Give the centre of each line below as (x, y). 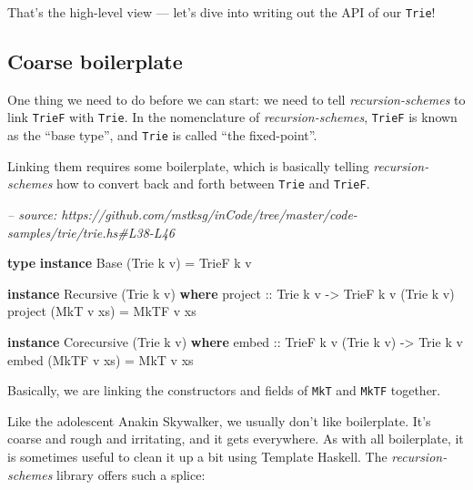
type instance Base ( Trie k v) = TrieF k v (130, 263)
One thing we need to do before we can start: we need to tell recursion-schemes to (236, 99)
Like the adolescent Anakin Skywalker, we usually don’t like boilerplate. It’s (219, 420)
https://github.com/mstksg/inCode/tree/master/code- (209, 214)
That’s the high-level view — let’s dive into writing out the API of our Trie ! (221, 12)
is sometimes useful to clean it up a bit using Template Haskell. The (197, 457)
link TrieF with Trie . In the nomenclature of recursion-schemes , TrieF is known (232, 117)
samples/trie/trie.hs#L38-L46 (91, 232)
